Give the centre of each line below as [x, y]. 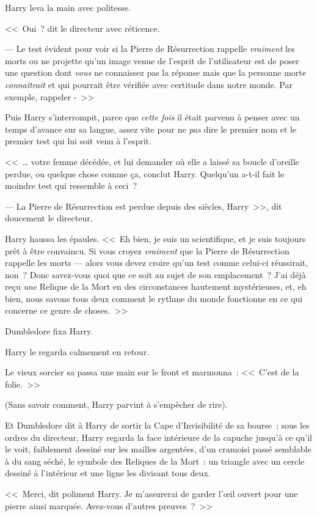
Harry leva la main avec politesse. [68, 7]
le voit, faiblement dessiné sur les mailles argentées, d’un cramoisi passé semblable [158, 449]
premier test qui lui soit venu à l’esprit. [78, 141]
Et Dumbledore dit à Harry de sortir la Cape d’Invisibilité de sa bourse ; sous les [157, 425]
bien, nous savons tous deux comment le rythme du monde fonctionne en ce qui [154, 298]
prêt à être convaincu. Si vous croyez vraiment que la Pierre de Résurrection [147, 250]
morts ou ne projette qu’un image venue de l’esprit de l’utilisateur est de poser [152, 60]
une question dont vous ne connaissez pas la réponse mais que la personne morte [155, 72]
